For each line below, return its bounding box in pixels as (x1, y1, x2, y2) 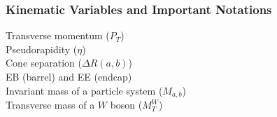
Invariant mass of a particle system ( (6, 83, 163, 97)
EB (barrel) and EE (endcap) (6, 69, 132, 83)
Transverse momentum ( (6, 28, 110, 43)
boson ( (110, 97, 143, 112)
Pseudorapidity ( (6, 41, 78, 56)
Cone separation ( (6, 55, 83, 70)
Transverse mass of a (6, 97, 95, 112)
